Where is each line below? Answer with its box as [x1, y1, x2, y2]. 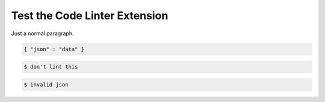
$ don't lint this [23, 63, 78, 70]
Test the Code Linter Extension [11, 9, 169, 22]
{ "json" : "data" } [23, 45, 84, 52]
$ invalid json [23, 81, 69, 88]
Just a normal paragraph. [11, 30, 74, 37]
